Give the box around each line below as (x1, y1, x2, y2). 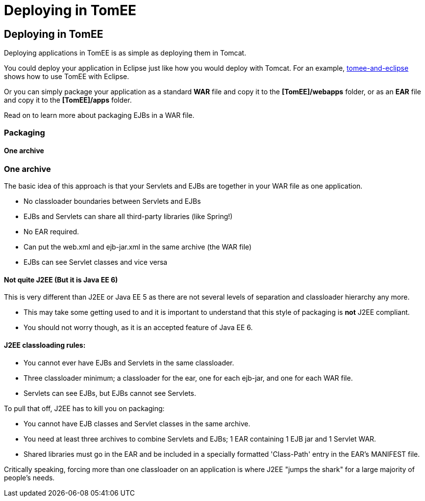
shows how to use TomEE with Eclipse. (4, 72, 129, 81)
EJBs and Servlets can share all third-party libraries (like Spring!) (24, 212, 233, 221)
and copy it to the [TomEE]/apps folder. (4, 96, 132, 105)
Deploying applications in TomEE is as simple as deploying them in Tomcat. (4, 49, 247, 57)
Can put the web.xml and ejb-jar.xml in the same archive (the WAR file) (24, 243, 252, 251)
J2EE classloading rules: (4, 340, 86, 349)
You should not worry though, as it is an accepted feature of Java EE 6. (24, 323, 253, 332)
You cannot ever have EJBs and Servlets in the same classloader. (24, 358, 234, 367)
